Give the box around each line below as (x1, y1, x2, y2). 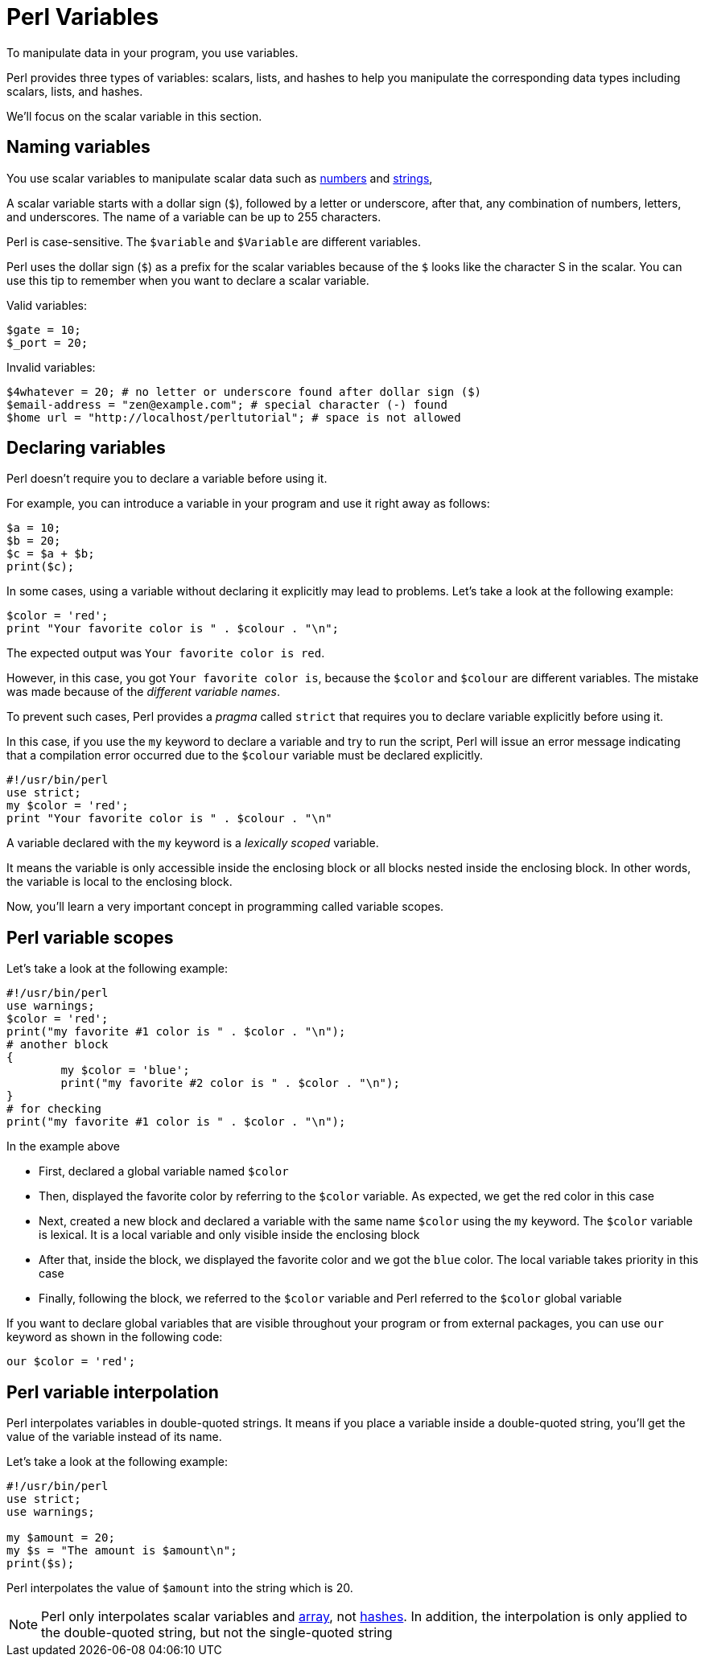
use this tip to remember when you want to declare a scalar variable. (6, 273, 369, 287)
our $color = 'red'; (6, 1355, 136, 1369)
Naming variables (6, 137, 150, 158)
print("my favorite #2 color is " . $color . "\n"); (60, 1076, 400, 1090)
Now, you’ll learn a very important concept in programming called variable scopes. (6, 899, 444, 914)
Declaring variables (6, 438, 166, 459)
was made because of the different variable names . (6, 685, 281, 699)
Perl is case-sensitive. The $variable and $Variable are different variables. (6, 234, 421, 249)
